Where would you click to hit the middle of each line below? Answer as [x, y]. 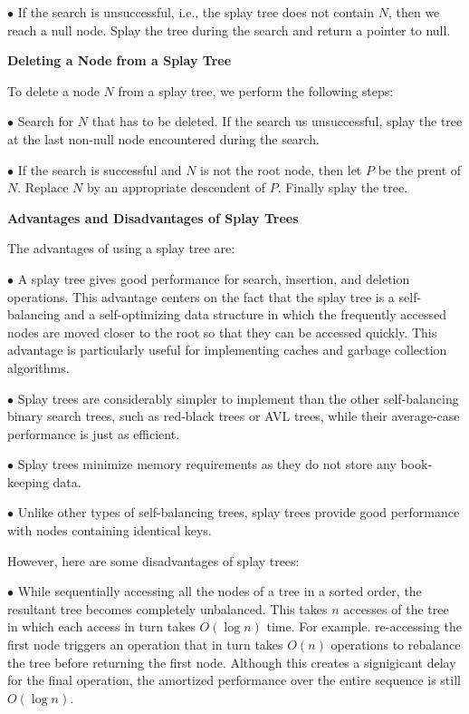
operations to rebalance [396, 645]
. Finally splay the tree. [343, 187]
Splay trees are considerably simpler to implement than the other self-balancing [238, 398]
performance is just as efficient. [94, 433]
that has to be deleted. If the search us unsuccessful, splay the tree [277, 121]
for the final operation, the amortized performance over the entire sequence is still [234, 680]
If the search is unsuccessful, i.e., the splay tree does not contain [196, 12]
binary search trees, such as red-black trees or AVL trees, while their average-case [234, 416]
